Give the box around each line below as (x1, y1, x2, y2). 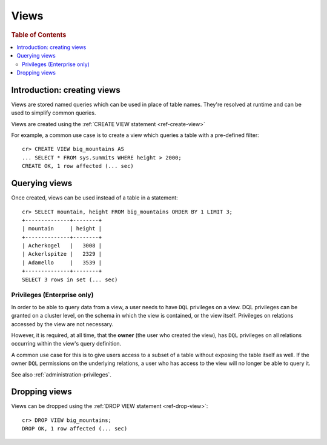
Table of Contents (11, 30, 67, 39)
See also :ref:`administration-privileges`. (11, 370, 111, 378)
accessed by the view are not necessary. (11, 320, 114, 327)
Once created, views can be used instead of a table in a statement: (11, 194, 178, 201)
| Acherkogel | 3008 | (22, 243, 102, 249)
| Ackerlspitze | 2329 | (22, 250, 102, 258)
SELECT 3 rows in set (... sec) (22, 276, 118, 283)
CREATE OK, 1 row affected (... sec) (22, 162, 134, 170)
